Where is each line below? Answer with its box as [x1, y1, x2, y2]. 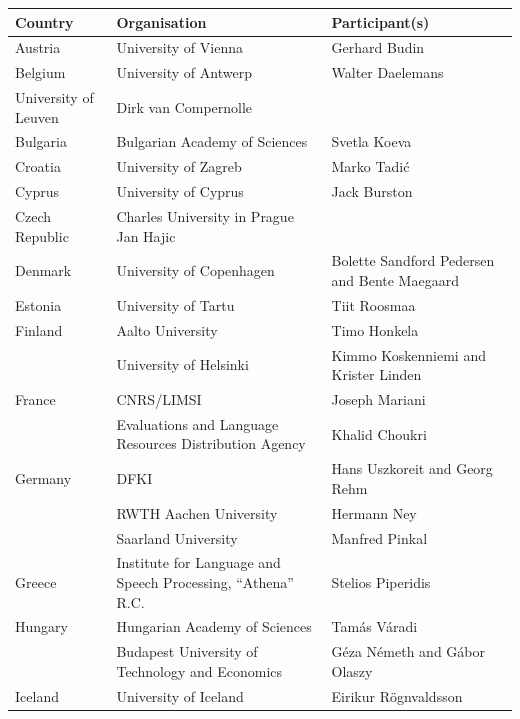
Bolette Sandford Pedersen [331, 250, 495, 271]
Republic [15, 225, 69, 246]
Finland [15, 319, 63, 340]
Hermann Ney [331, 502, 417, 523]
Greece [15, 572, 57, 592]
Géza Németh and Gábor [331, 641, 485, 662]
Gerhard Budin [331, 37, 425, 58]
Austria [15, 37, 61, 58]
